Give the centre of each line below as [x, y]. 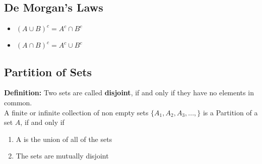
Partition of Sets [48, 71]
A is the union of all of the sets [64, 139]
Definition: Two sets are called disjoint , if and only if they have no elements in [129, 93]
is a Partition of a [230, 112]
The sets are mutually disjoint [62, 156]
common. [18, 102]
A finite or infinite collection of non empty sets [76, 112]
